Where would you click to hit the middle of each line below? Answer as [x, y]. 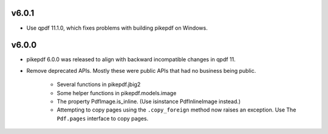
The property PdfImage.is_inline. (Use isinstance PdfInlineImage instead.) [149, 101]
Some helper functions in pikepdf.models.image [117, 93]
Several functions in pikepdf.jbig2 [99, 84]
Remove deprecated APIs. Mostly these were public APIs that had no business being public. [141, 70]
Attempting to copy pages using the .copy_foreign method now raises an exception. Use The [176, 110]
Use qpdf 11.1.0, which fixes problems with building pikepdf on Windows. [117, 28]
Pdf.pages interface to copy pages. [103, 118]
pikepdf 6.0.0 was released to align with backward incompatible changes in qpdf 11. [131, 59]
